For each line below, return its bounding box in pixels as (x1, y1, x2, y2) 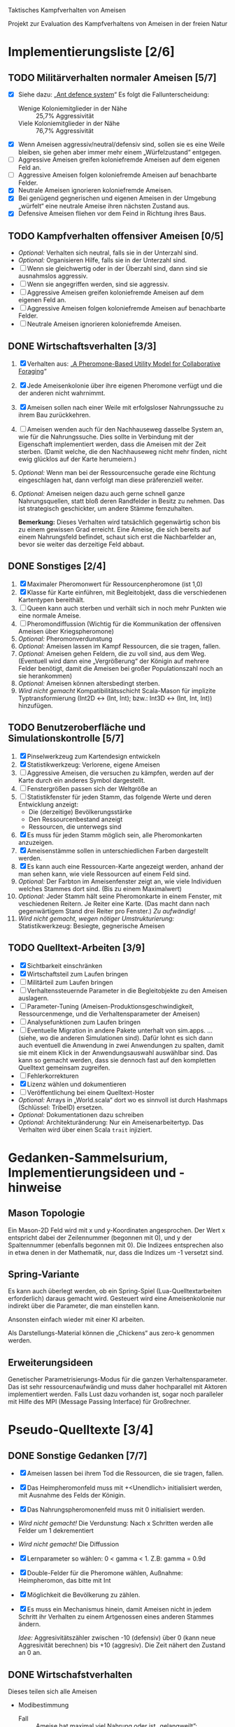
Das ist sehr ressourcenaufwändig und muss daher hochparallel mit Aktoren (8, 1383, 227, 1391)
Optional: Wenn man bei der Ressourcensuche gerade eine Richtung (17, 469, 216, 477)
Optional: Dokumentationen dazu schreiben (17, 1110, 144, 1118)
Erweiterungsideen (8, 1356, 93, 1368)
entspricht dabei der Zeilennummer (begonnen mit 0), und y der (8, 1233, 192, 1242)
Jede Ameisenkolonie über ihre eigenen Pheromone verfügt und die (27, 381, 223, 390)
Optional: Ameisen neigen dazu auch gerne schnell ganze (17, 490, 185, 498)
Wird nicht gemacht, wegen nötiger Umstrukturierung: (17, 914, 175, 923)
